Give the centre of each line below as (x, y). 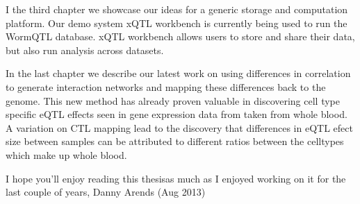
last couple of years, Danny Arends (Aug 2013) (106, 192)
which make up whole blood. (66, 154)
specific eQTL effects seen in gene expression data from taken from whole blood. (177, 114)
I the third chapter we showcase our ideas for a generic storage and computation (177, 9)
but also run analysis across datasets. (85, 50)
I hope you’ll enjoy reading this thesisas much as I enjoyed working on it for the (176, 178)
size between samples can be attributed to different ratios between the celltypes (175, 141)
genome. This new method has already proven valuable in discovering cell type (173, 100)
